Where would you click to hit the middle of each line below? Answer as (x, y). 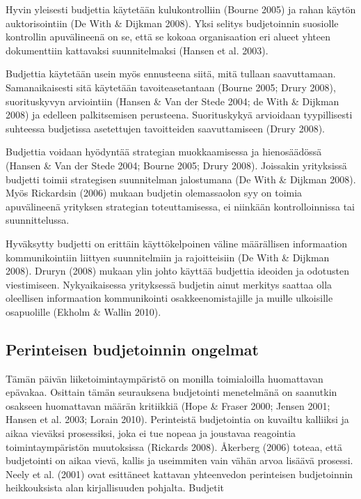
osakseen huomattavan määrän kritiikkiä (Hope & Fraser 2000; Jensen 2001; (168, 405)
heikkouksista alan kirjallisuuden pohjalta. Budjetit (115, 488)
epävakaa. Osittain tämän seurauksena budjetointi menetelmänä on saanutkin (171, 392)
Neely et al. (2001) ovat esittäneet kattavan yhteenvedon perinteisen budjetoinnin (179, 474)
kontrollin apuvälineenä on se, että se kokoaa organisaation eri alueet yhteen (168, 37)
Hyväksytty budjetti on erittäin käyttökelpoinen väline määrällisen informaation (177, 243)
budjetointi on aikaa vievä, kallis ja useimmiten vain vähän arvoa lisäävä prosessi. (179, 460)
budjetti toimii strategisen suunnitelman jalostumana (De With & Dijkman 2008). (181, 179)
